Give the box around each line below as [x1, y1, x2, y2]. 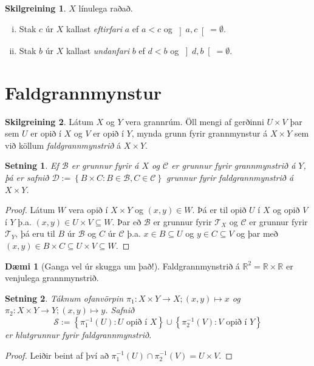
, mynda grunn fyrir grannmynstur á [131, 127, 268, 140]
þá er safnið [5, 171, 49, 184]
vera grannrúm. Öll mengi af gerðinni [125, 115, 264, 127]
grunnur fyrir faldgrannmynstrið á [166, 171, 294, 184]
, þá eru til [15, 227, 55, 240]
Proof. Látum [5, 203, 55, 216]
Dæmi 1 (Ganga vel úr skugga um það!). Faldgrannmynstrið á [5, 259, 240, 272]
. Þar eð [112, 215, 142, 228]
